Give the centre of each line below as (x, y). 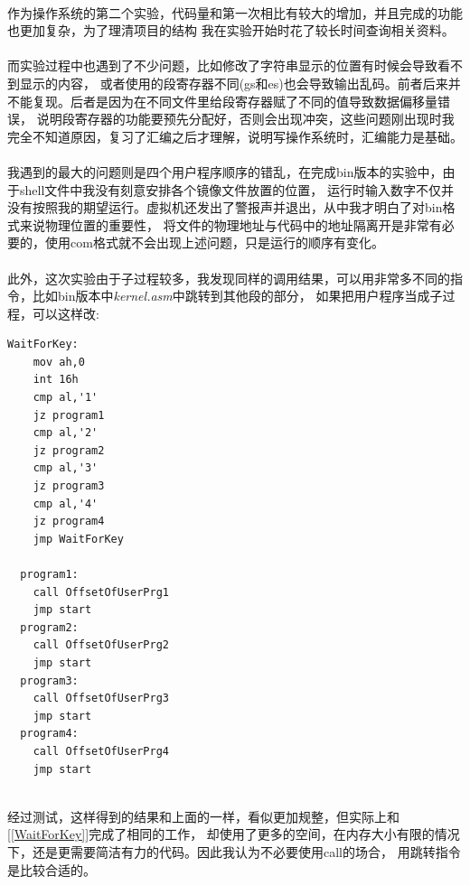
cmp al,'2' (66, 433)
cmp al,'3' (66, 468)
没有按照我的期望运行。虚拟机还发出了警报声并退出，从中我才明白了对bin (225, 207)
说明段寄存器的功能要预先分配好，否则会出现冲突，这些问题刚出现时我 (245, 119)
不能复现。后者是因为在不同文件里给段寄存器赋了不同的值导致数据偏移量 (222, 101)
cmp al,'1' (66, 398)
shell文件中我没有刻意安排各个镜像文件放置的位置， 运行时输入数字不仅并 (236, 189)
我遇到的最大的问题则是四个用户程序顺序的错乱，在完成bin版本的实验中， (225, 171)
